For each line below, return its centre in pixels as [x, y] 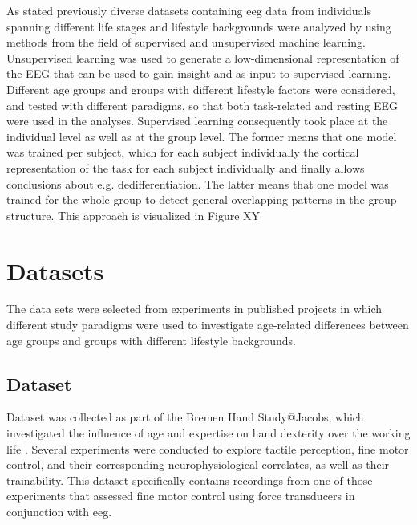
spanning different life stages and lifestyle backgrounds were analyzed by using [199, 26]
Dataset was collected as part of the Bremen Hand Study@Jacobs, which [185, 417]
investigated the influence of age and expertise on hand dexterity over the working [208, 433]
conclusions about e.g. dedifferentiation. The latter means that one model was [198, 183]
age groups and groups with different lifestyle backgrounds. [151, 340]
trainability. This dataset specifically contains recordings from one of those [190, 480]
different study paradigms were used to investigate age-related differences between [208, 325]
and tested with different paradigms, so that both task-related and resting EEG [202, 105]
